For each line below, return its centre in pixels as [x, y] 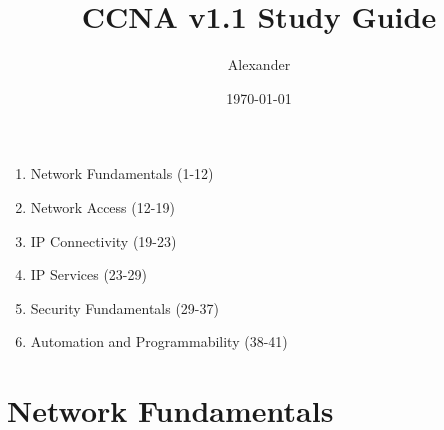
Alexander [259, 64]
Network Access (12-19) [102, 206]
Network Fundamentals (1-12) [122, 173]
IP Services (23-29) [88, 274]
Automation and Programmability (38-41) [159, 341]
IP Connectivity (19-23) [103, 240]
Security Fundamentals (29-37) [124, 307]
